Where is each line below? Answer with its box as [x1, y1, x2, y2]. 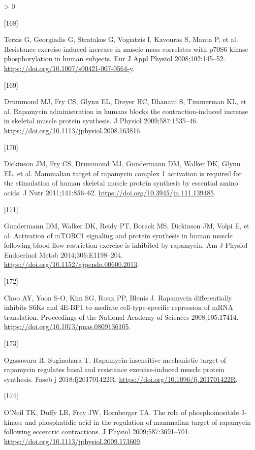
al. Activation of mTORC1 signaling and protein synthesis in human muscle [4, 230, 233, 240]
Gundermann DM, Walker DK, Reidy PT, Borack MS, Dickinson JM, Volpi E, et [4, 221, 250, 231]
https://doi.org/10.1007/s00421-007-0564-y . [4, 63, 135, 73]
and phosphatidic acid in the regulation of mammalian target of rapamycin [25, 416, 251, 427]
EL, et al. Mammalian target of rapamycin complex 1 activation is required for [4, 168, 242, 178]
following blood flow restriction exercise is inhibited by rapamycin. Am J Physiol [4, 240, 248, 250]
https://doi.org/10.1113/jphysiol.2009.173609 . [4, 436, 142, 446]
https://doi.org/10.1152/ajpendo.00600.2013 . [4, 259, 139, 269]
